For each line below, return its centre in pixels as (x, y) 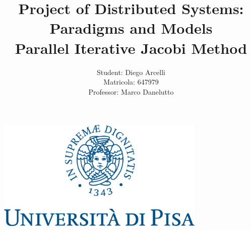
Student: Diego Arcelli (131, 72)
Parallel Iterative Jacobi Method (131, 48)
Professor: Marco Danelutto (131, 91)
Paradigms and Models (131, 28)
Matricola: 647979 (131, 82)
